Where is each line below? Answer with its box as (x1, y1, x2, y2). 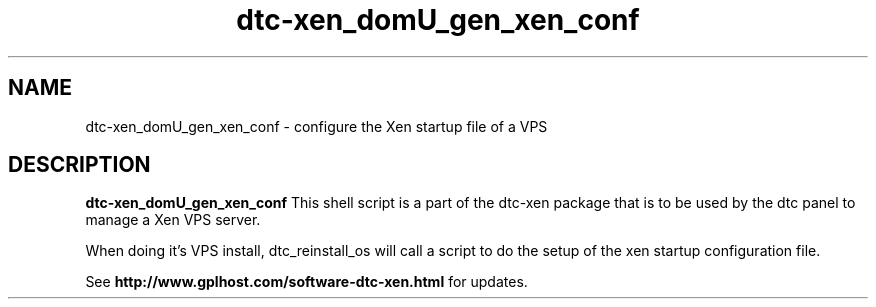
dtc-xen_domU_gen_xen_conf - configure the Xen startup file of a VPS (85, 117, 548, 135)
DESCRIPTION (8, 152, 151, 178)
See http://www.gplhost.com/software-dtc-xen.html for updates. (85, 273, 528, 291)
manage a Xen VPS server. (85, 211, 261, 229)
